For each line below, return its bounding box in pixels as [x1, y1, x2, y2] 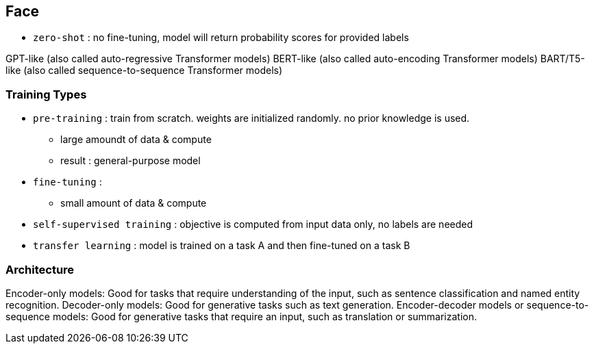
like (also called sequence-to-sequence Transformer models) [5, 64, 283, 77]
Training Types [5, 87, 87, 101]
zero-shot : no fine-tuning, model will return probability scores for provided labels [33, 31, 409, 44]
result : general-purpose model [60, 155, 201, 167]
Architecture [5, 262, 75, 276]
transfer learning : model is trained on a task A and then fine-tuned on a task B [33, 240, 410, 252]
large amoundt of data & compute [60, 133, 212, 146]
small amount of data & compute [60, 197, 207, 209]
